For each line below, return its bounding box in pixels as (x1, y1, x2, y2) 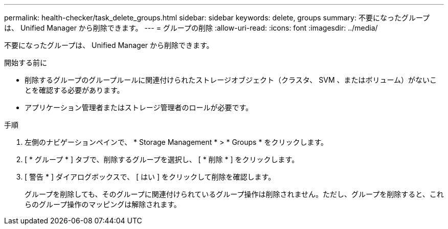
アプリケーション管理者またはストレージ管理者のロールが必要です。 (25, 103, 253, 112)
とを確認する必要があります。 (25, 86, 124, 94)
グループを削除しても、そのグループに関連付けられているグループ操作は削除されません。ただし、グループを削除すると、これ (25, 190, 444, 198)
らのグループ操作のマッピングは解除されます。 (25, 200, 181, 209)
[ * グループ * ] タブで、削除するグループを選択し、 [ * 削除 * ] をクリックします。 (25, 155, 299, 164)
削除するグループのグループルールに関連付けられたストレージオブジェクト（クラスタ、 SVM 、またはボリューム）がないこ (25, 75, 437, 84)
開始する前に (4, 58, 47, 67)
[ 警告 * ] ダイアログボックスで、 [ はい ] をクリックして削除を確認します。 (25, 172, 276, 181)
